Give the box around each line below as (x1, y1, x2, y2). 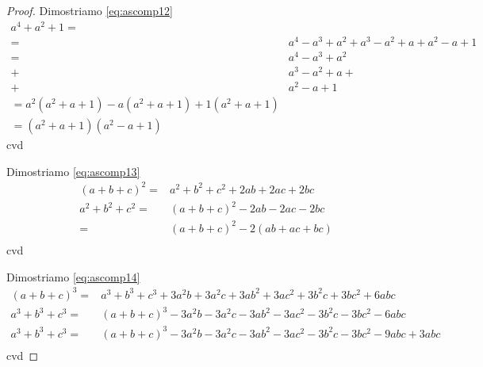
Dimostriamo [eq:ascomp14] (6, 268, 140, 285)
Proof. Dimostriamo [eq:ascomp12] (6, 2, 173, 18)
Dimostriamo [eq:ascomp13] (6, 162, 140, 179)
